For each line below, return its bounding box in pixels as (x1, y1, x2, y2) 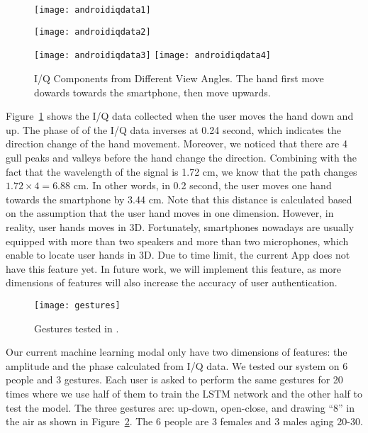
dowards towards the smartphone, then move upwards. (34, 84, 271, 99)
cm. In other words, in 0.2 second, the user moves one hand (73, 178, 332, 193)
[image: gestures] (34, 300, 121, 310)
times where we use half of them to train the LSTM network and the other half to (6, 386, 362, 400)
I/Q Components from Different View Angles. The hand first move (34, 70, 324, 85)
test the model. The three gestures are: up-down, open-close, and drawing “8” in (6, 400, 355, 415)
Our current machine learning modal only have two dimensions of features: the (6, 344, 347, 359)
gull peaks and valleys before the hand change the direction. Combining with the (6, 150, 357, 164)
